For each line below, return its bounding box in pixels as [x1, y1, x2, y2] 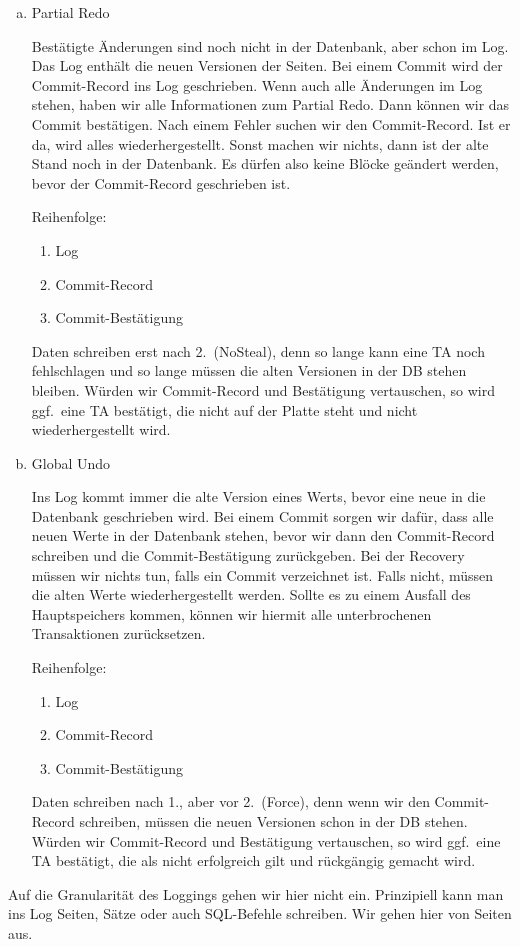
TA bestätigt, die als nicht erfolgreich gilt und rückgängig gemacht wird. [31, 850, 476, 871]
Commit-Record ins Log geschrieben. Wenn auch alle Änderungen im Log [31, 74, 483, 95]
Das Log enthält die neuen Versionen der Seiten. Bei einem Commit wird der [31, 55, 503, 76]
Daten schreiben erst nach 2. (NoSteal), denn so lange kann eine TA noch [31, 340, 485, 361]
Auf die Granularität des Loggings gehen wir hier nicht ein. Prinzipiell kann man [8, 883, 504, 904]
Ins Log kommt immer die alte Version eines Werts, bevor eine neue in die [31, 486, 486, 507]
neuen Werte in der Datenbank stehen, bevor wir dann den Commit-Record [31, 525, 495, 546]
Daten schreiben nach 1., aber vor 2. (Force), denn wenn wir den [31, 791, 430, 812]
